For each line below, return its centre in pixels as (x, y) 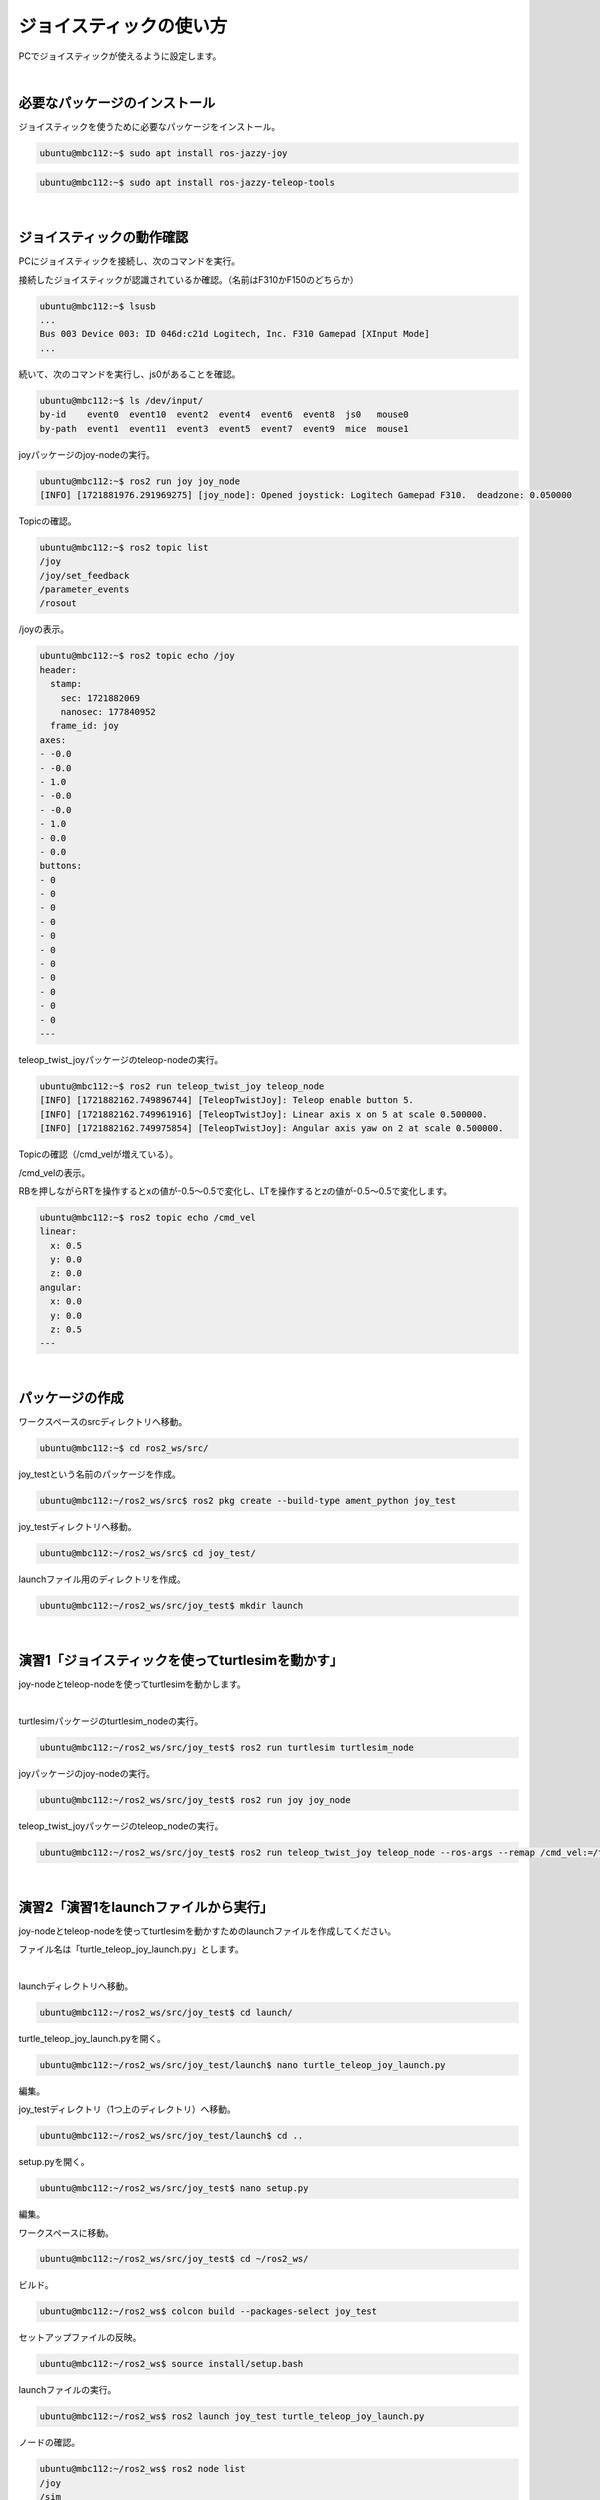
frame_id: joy (85, 726)
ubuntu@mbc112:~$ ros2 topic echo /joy (137, 656)
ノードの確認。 (49, 2442)
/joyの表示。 (44, 629)
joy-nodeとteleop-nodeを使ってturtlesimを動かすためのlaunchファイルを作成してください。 (207, 1931)
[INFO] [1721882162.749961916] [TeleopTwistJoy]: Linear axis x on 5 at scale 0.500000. (264, 1114)
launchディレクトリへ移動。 (76, 1986)
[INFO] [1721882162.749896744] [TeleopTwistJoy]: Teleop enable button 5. (227, 1100)
